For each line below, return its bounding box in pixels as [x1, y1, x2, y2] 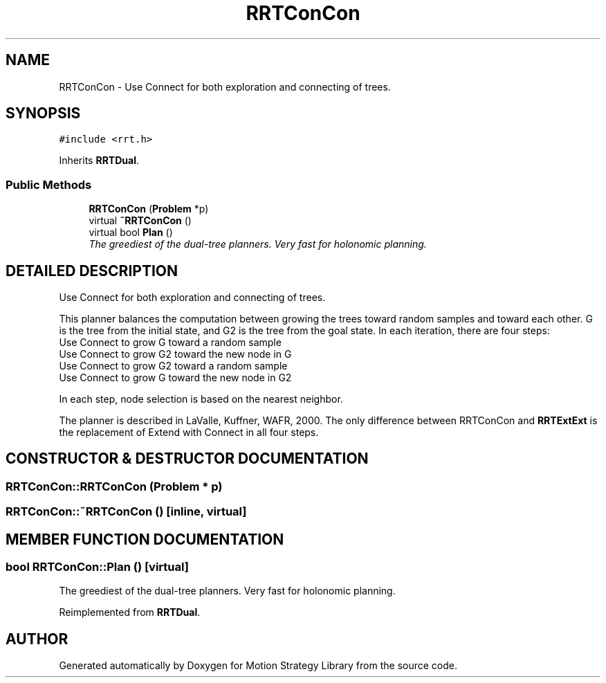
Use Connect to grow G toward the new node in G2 [59, 372, 292, 384]
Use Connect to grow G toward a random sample [59, 336, 282, 349]
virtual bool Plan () [89, 226, 173, 239]
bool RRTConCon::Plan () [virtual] [6, 560, 189, 574]
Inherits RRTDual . [59, 154, 139, 167]
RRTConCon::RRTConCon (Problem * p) [6, 479, 223, 493]
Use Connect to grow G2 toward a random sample [59, 360, 288, 372]
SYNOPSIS [6, 104, 81, 122]
